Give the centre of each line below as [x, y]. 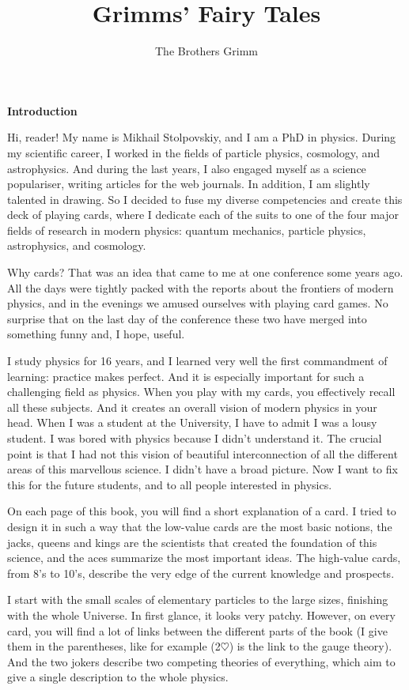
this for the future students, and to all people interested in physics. [170, 484]
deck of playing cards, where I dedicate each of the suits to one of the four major [203, 215]
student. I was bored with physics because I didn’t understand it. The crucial [195, 438]
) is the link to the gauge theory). [311, 646]
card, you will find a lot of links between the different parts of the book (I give [197, 630]
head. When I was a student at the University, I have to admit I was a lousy [192, 422]
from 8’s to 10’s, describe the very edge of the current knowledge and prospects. [201, 573]
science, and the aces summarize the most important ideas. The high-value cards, [204, 558]
